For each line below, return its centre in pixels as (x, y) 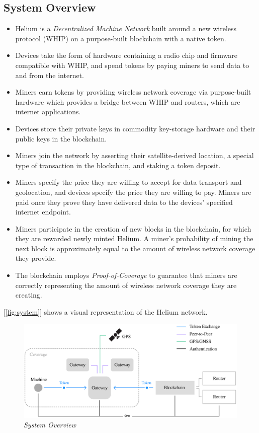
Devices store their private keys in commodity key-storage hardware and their (135, 128)
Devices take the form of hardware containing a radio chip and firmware (126, 55)
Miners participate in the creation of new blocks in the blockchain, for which (133, 228)
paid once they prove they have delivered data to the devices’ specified (124, 202)
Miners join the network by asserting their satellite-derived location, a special (135, 155)
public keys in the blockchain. (61, 138)
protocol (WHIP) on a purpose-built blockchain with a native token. (121, 38)
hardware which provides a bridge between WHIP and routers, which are (128, 101)
